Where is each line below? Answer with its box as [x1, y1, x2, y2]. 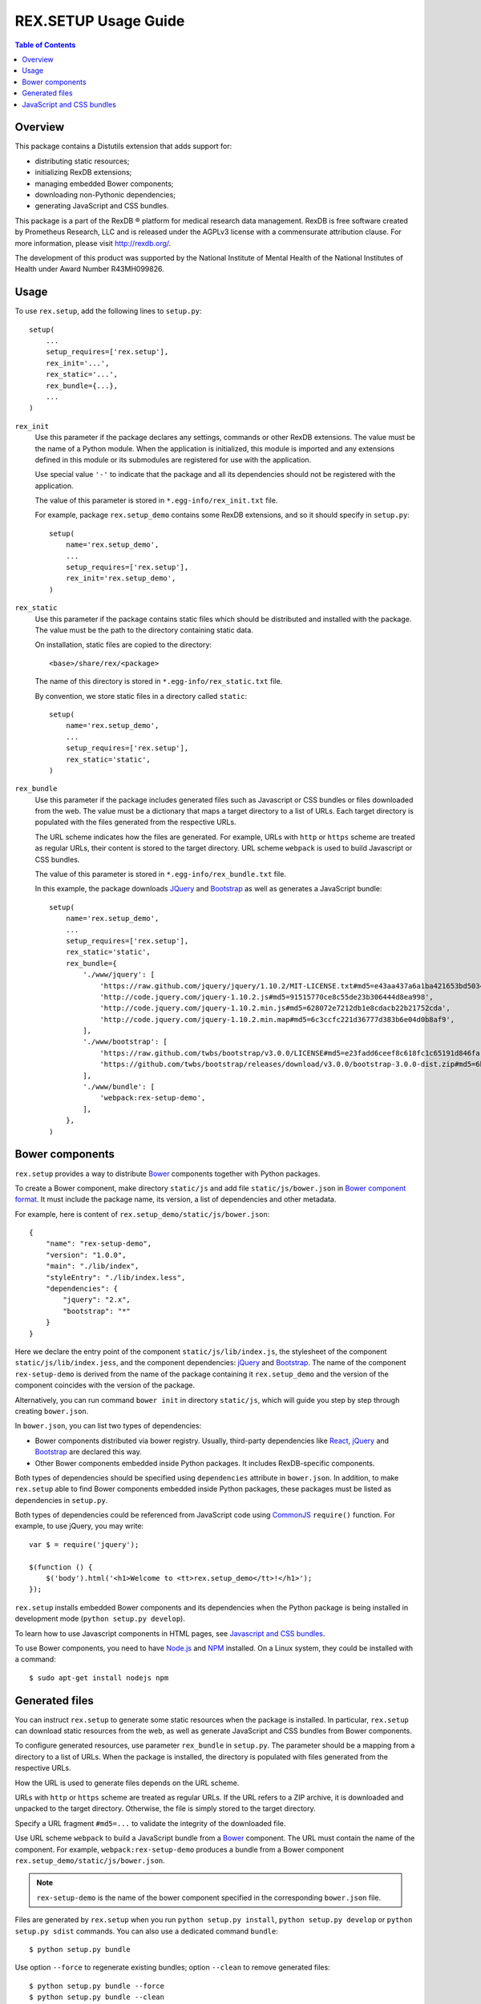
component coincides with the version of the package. [14, 1380, 196, 1390]
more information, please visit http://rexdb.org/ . [14, 238, 172, 248]
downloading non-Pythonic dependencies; [34, 189, 176, 200]
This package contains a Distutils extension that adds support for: [14, 141, 232, 152]
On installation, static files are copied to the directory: [34, 640, 212, 649]
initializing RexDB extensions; [34, 168, 132, 177]
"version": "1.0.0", [45, 1250, 127, 1259]
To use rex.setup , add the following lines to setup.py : [14, 306, 202, 316]
